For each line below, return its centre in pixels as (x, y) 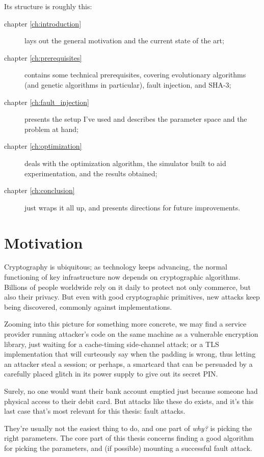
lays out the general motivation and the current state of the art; (124, 41)
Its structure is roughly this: (48, 6)
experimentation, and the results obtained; (91, 173)
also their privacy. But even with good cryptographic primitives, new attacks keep (132, 297)
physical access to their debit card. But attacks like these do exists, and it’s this (129, 401)
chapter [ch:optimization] (43, 146)
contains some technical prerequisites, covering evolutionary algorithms (135, 75)
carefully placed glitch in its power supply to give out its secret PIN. (111, 374)
